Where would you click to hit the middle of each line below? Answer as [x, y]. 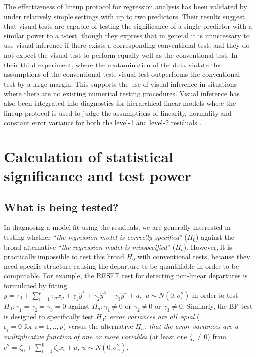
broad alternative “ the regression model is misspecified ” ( [90, 246]
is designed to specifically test [49, 316]
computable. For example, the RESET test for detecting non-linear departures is [126, 276]
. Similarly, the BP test [217, 306]
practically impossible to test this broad [64, 256]
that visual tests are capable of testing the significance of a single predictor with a [128, 26]
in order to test [215, 295]
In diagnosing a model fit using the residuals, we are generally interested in [117, 227]
